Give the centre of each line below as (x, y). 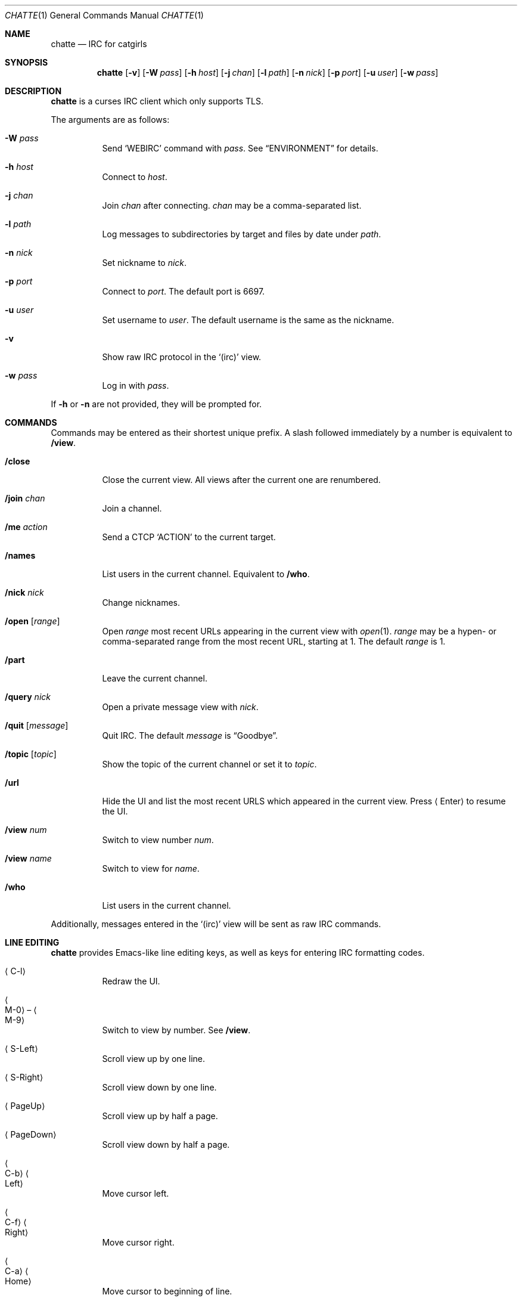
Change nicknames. (141, 603)
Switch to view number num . (158, 840)
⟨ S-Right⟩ (24, 1077)
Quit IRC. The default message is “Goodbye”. (190, 735)
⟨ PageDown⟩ (31, 1134)
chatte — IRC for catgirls (99, 44)
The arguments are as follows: (110, 120)
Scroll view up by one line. (153, 1059)
